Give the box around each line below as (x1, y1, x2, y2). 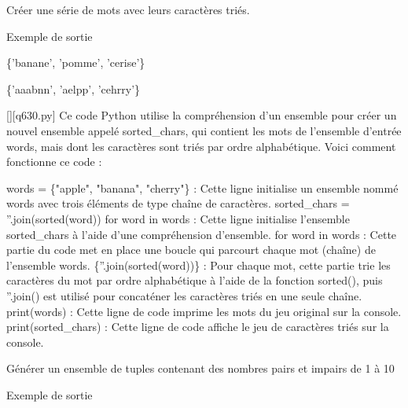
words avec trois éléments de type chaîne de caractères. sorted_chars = (6, 195, 350, 211)
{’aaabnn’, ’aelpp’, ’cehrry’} (6, 80, 141, 97)
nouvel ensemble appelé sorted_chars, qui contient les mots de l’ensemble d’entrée (6, 122, 402, 138)
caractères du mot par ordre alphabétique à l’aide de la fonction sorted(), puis (6, 272, 383, 289)
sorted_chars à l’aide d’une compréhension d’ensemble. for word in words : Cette (6, 226, 397, 242)
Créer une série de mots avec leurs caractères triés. (6, 2, 250, 17)
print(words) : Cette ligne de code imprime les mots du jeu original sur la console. (6, 303, 402, 319)
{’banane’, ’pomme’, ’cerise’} (6, 54, 145, 71)
